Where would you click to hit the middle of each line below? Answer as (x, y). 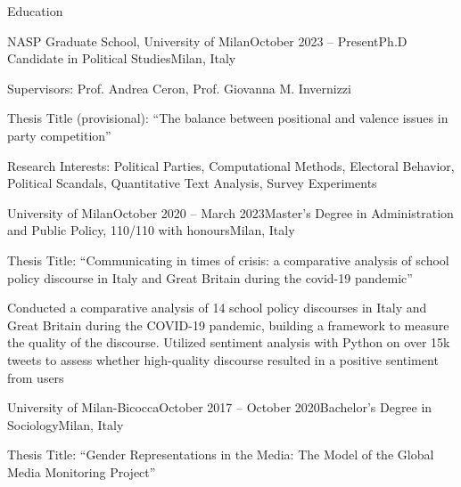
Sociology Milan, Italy (66, 424)
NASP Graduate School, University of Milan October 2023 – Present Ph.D (207, 41)
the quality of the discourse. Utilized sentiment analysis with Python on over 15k (229, 342)
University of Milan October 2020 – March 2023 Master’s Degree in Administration (230, 212)
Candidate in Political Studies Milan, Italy (122, 58)
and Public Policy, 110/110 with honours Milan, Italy (151, 230)
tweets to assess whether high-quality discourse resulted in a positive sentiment (223, 359)
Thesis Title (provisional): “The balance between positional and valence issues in (228, 118)
